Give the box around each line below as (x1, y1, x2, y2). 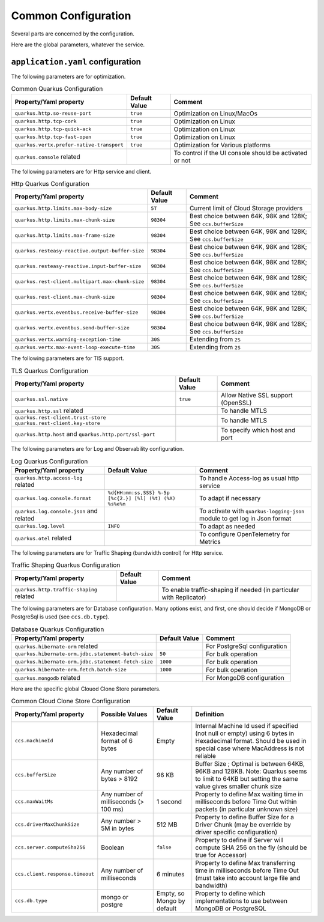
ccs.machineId (14, 737, 53, 744)
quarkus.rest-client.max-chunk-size (14, 293, 115, 300)
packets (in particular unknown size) (195, 805, 298, 813)
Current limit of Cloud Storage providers (189, 204, 303, 213)
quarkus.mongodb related (14, 673, 80, 682)
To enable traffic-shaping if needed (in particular (161, 585, 299, 594)
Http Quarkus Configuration (11, 180, 89, 188)
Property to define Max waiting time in (195, 790, 303, 798)
